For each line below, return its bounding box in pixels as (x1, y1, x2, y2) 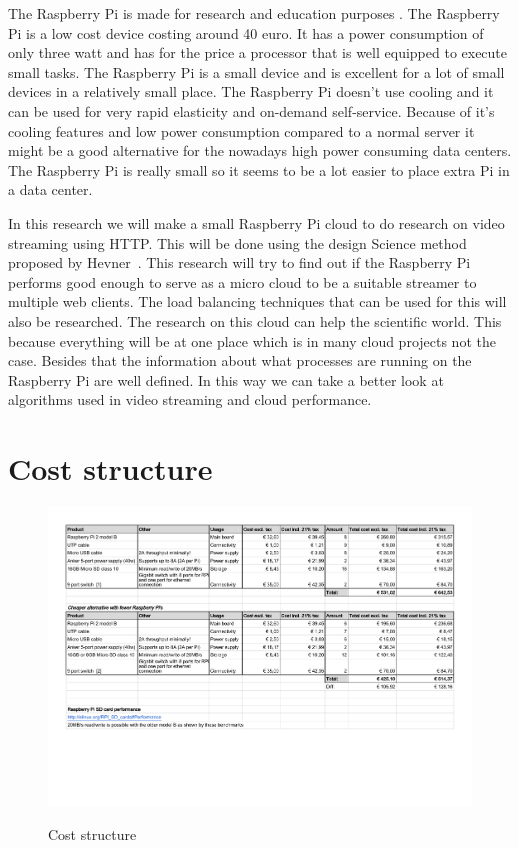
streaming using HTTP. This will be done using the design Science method (8, 232, 467, 253)
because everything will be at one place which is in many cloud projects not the (8, 330, 496, 351)
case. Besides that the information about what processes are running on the (8, 350, 472, 371)
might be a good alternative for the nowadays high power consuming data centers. (8, 140, 512, 161)
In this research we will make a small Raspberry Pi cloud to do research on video (8, 212, 505, 233)
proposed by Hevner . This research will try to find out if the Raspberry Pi (8, 252, 471, 273)
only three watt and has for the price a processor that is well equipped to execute (8, 42, 508, 63)
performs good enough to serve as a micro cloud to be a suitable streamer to (8, 271, 477, 292)
